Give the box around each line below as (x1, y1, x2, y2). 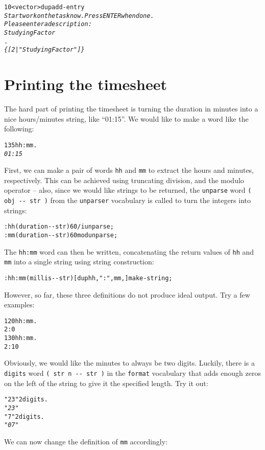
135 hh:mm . (4, 141, 37, 149)
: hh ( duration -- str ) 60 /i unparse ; (4, 223, 114, 231)
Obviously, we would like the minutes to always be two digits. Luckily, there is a (4, 357, 255, 368)
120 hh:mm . (4, 317, 37, 325)
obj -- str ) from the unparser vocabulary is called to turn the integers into (4, 195, 251, 206)
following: (4, 123, 34, 134)
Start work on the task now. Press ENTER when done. (4, 12, 154, 19)
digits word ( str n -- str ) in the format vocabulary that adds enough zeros (4, 368, 261, 378)
